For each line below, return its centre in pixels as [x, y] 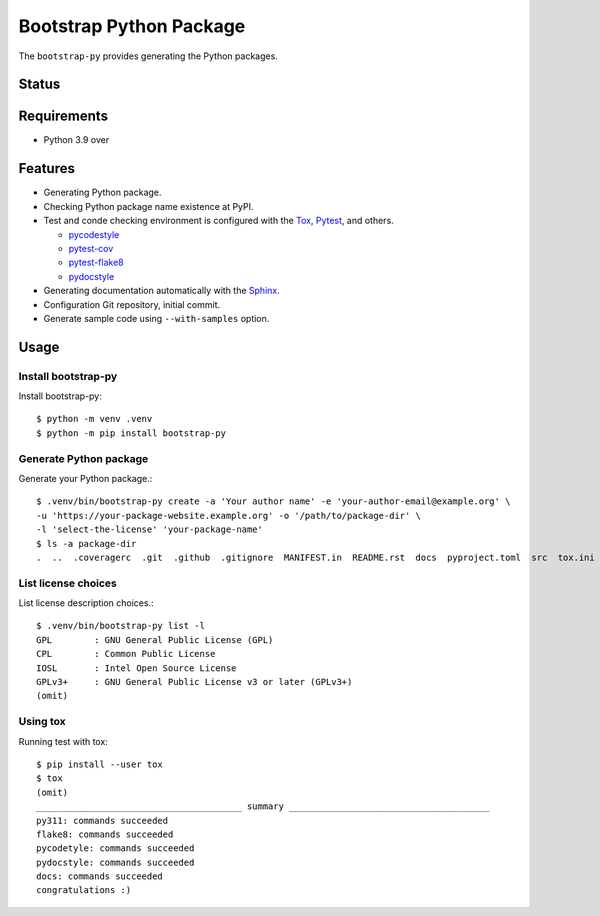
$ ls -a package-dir [86, 543]
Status [39, 84]
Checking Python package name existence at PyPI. [148, 206]
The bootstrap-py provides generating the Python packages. [148, 56]
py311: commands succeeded [102, 820]
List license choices [67, 583]
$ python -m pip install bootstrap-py [131, 433]
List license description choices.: [86, 603]
